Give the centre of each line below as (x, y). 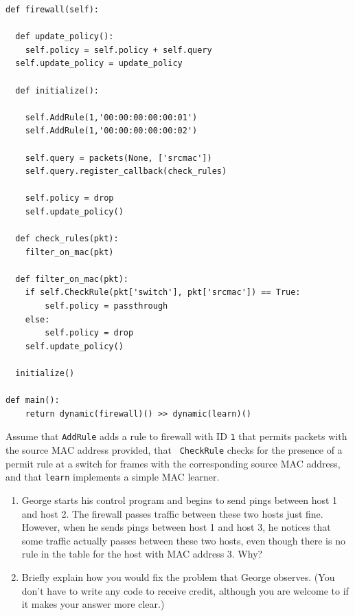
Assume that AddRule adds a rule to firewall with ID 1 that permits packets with (176, 436)
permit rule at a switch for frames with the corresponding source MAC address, (173, 463)
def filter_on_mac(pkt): (72, 279)
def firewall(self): (53, 10)
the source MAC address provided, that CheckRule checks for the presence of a (174, 450)
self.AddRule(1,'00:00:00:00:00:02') (111, 131)
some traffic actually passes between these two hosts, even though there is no (183, 540)
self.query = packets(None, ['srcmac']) (118, 158)
